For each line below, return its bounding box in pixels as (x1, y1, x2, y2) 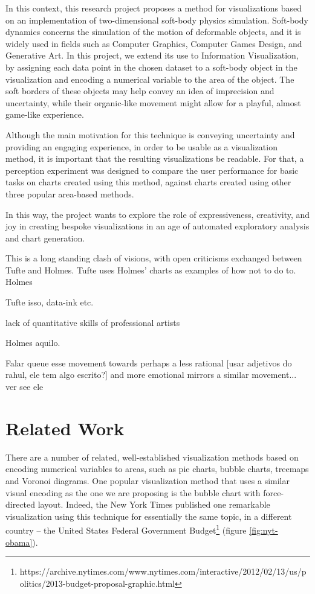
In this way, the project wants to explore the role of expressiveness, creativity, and (5, 208, 310, 220)
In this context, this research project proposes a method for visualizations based (5, 2, 302, 14)
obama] (5, 535, 33, 548)
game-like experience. (5, 108, 84, 121)
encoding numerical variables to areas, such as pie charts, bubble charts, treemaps (5, 462, 309, 475)
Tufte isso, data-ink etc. (5, 296, 94, 308)
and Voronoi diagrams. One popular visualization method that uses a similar (5, 474, 290, 487)
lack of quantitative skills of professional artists (5, 316, 180, 328)
